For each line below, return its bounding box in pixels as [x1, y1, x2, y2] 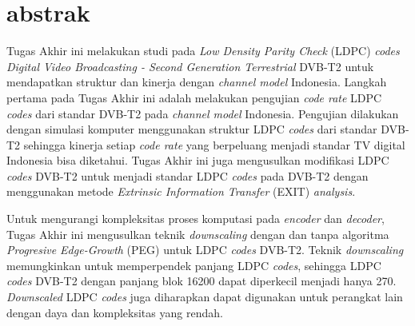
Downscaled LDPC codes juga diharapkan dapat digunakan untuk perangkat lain [6, 288, 403, 305]
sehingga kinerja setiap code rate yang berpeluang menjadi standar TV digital [23, 136, 405, 153]
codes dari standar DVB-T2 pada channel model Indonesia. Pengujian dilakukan [6, 105, 399, 121]
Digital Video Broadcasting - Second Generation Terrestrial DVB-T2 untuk [6, 58, 374, 74]
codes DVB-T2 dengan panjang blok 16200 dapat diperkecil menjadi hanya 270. [6, 272, 397, 289]
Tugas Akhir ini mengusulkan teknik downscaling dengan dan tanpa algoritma [6, 225, 389, 242]
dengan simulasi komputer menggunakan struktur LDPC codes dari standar [6, 121, 377, 137]
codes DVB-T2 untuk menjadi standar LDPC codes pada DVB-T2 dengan [6, 167, 369, 184]
